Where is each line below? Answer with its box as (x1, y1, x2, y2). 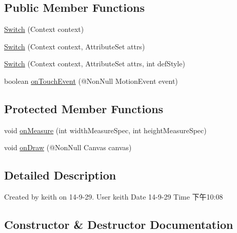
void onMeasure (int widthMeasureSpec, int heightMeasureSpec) (4, 124, 207, 135)
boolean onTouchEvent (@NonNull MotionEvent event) (4, 75, 178, 86)
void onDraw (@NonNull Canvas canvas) (4, 142, 132, 153)
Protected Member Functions (4, 100, 164, 116)
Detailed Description (4, 167, 116, 183)
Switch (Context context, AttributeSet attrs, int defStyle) (4, 58, 185, 69)
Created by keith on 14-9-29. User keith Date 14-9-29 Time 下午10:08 (4, 191, 223, 202)
